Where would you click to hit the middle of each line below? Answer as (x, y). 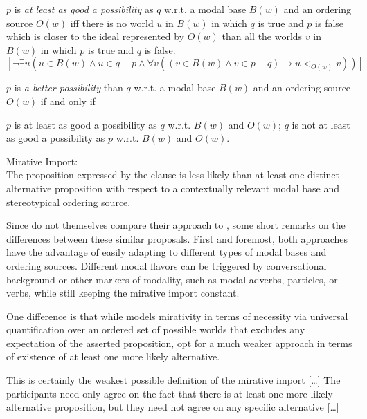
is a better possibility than (69, 87)
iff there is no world (112, 22)
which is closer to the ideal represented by (95, 36)
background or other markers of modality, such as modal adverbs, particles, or (172, 279)
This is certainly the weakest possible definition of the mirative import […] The (173, 380)
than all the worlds (262, 36)
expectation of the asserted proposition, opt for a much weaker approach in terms (179, 343)
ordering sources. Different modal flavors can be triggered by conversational (167, 265)
